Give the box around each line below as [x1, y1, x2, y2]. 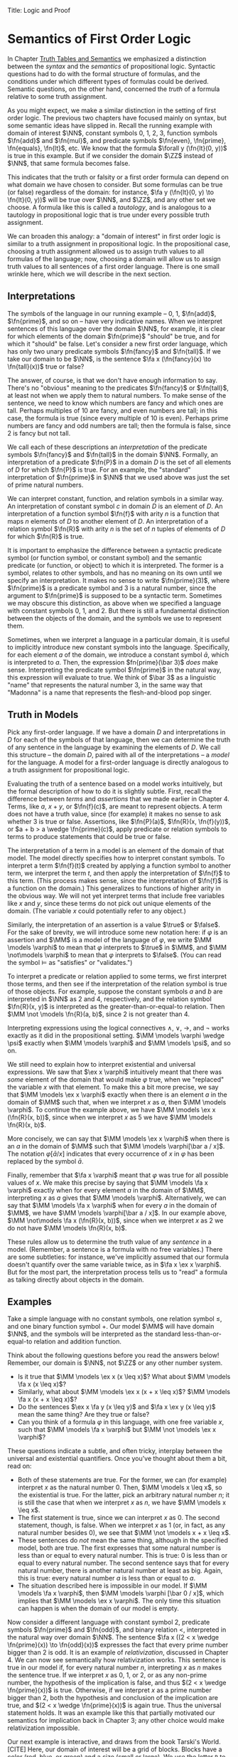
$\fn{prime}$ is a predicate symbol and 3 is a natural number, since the [7, 584, 217, 592]
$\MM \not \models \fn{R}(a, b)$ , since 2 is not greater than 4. [7, 1010, 190, 1018]
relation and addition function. [33, 1337, 122, 1346]
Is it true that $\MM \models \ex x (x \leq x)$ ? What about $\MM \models [17, 1373, 231, 1381]
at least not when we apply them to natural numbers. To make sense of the [7, 391, 227, 399]
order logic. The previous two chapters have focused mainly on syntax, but [7, 113, 227, 122]
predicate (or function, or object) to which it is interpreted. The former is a [7, 561, 224, 569]
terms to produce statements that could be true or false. [7, 832, 172, 840]
